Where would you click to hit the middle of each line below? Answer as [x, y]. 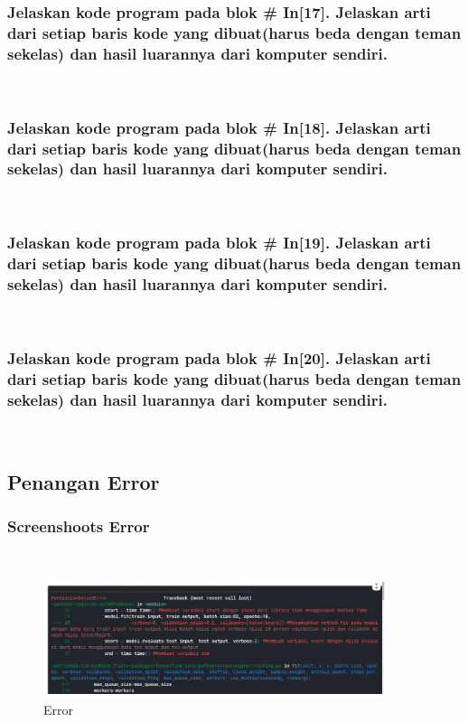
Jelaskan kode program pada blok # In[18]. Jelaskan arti [219, 127]
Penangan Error [84, 482]
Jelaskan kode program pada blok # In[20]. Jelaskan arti [219, 357]
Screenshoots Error [79, 526]
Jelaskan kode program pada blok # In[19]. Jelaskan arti [219, 243]
